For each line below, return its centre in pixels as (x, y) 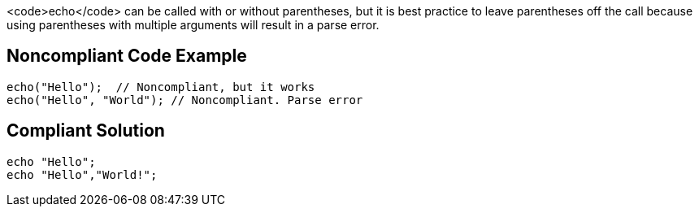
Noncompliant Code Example (127, 56)
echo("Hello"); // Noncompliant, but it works (161, 87)
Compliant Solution (86, 131)
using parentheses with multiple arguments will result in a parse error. (193, 25)
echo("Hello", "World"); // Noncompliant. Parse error (185, 100)
